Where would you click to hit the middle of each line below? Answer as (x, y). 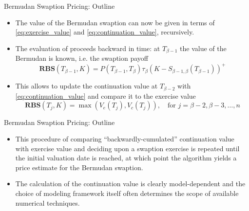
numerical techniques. (48, 202)
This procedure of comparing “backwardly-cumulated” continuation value (125, 138)
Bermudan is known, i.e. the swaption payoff (82, 58)
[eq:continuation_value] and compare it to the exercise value (105, 96)
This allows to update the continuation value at (86, 86)
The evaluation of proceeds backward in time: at (88, 48)
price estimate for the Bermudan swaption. (79, 167)
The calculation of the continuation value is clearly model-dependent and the (130, 184)
